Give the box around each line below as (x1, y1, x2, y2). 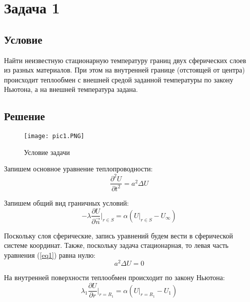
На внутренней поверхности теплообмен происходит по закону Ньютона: (4, 272, 225, 283)
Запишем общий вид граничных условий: (4, 197, 129, 208)
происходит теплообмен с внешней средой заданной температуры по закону (4, 74, 234, 84)
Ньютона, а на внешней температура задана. (4, 84, 138, 94)
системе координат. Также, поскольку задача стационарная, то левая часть (4, 240, 229, 250)
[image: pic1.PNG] (24, 133, 84, 140)
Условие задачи (24, 147, 70, 157)
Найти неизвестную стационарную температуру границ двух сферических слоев (4, 55, 247, 65)
